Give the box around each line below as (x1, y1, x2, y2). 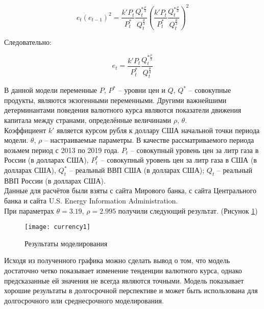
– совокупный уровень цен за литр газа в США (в (101, 154, 257, 165)
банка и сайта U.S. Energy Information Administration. (4, 195, 178, 205)
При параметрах (4, 205, 54, 216)
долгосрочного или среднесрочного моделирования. (4, 295, 164, 305)
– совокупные (188, 85, 231, 95)
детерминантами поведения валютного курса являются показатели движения (4, 105, 242, 115)
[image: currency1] (25, 223, 90, 231)
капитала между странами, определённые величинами (4, 115, 172, 125)
